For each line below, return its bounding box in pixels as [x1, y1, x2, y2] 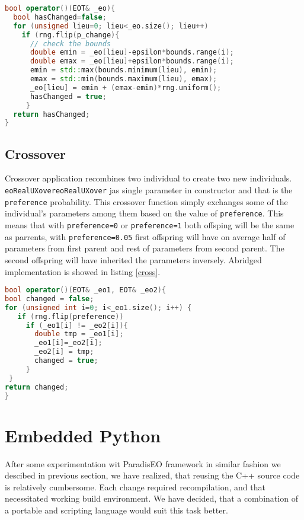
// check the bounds [30, 39, 111, 48]
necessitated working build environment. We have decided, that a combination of [5, 492, 298, 505]
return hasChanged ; [13, 110, 90, 119]
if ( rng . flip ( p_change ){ [21, 30, 120, 39]
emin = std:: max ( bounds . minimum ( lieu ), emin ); [30, 66, 217, 75]
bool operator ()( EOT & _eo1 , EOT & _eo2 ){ [5, 286, 167, 295]
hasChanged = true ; [30, 92, 107, 101]
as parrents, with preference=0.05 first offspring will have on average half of [5, 230, 286, 243]
